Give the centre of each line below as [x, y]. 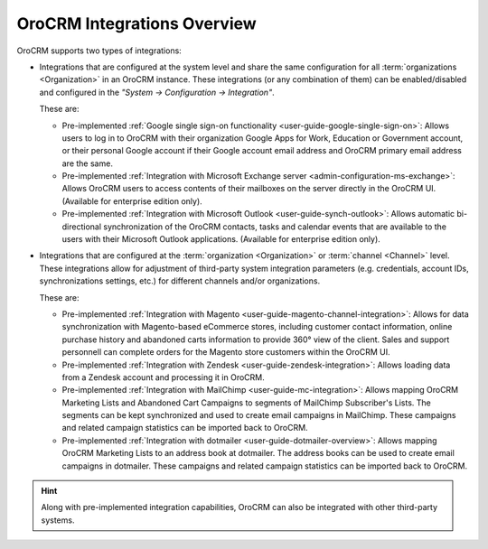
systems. [58, 520]
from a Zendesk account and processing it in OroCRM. [164, 377]
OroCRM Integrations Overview [136, 23]
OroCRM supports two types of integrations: [99, 51]
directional [82, 227]
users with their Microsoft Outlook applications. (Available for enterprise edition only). [221, 239]
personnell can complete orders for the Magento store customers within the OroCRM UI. [226, 352]
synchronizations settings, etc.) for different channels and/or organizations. [180, 281]
